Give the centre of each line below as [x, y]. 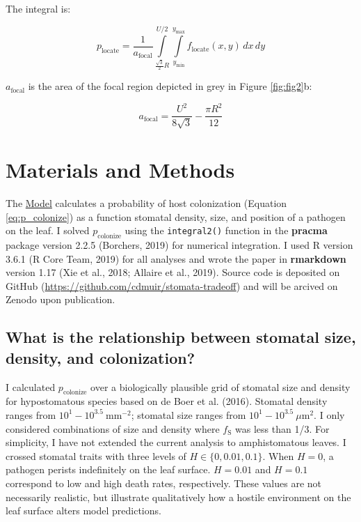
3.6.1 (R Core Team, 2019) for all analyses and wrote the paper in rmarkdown [176, 258]
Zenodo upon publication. [61, 299]
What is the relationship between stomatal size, [181, 337]
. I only [329, 414]
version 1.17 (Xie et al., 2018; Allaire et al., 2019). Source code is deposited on [173, 272]
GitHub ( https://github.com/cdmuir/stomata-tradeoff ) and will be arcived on [172, 285]
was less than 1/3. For [282, 428]
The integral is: [38, 8]
